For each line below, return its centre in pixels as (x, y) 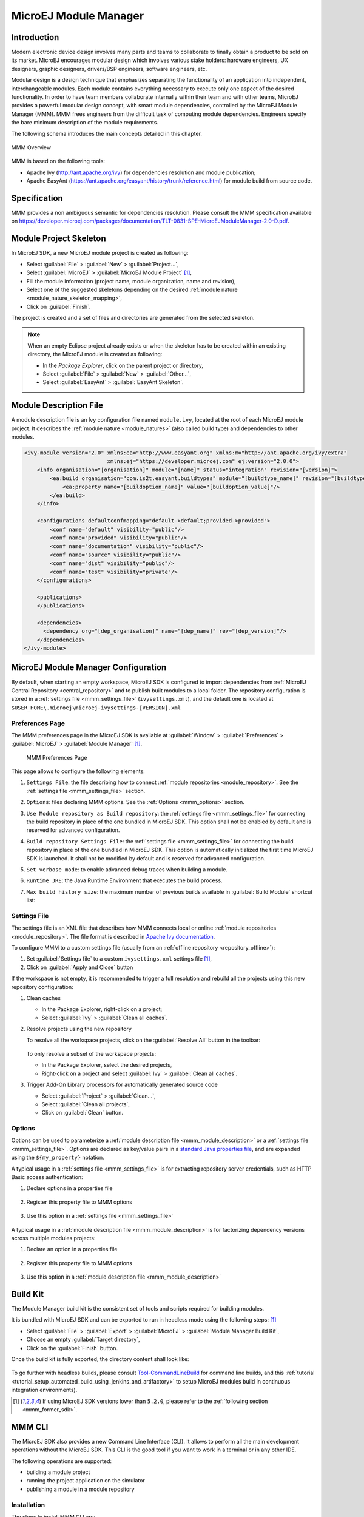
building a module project (58, 1472)
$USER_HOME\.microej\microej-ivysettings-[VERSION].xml (96, 708)
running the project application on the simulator (86, 1481)
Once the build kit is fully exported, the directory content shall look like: (100, 1359)
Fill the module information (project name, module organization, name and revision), (131, 281)
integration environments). (44, 1390)
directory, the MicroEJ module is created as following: (95, 354)
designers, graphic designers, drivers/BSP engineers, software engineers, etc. (109, 69)
